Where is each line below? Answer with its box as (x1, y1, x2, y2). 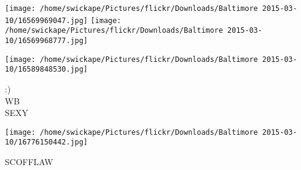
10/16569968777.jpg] (5, 36, 88, 45)
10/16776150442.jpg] (5, 138, 88, 147)
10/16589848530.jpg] (5, 65, 88, 74)
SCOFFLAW (5, 155, 54, 168)
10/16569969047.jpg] (5, 16, 88, 25)
